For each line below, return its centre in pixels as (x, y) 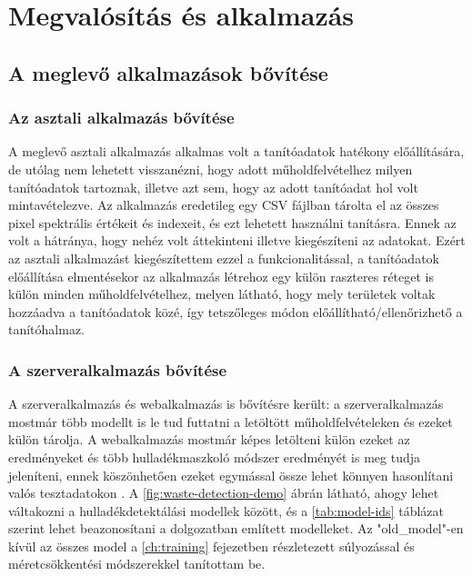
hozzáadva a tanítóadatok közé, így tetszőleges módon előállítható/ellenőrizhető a (236, 311)
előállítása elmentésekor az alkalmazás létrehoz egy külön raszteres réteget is (221, 276)
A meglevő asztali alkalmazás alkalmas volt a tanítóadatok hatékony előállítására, (236, 151)
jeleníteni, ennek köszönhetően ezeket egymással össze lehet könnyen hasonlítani (231, 475)
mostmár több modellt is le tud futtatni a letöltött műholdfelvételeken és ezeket (231, 421)
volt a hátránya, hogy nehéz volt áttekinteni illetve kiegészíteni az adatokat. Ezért (237, 240)
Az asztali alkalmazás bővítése (121, 118)
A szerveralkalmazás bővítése (118, 369)
